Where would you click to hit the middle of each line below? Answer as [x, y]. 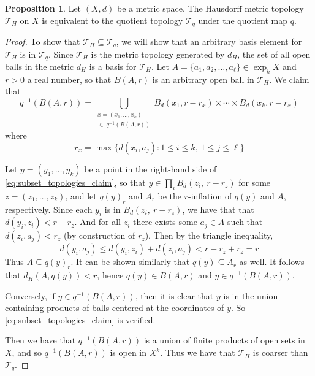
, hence [110, 275]
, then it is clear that [174, 295]
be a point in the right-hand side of [150, 168]
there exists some [165, 222]
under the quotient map [243, 20]
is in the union [251, 295]
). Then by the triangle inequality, [209, 235]
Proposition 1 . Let [43, 8]
